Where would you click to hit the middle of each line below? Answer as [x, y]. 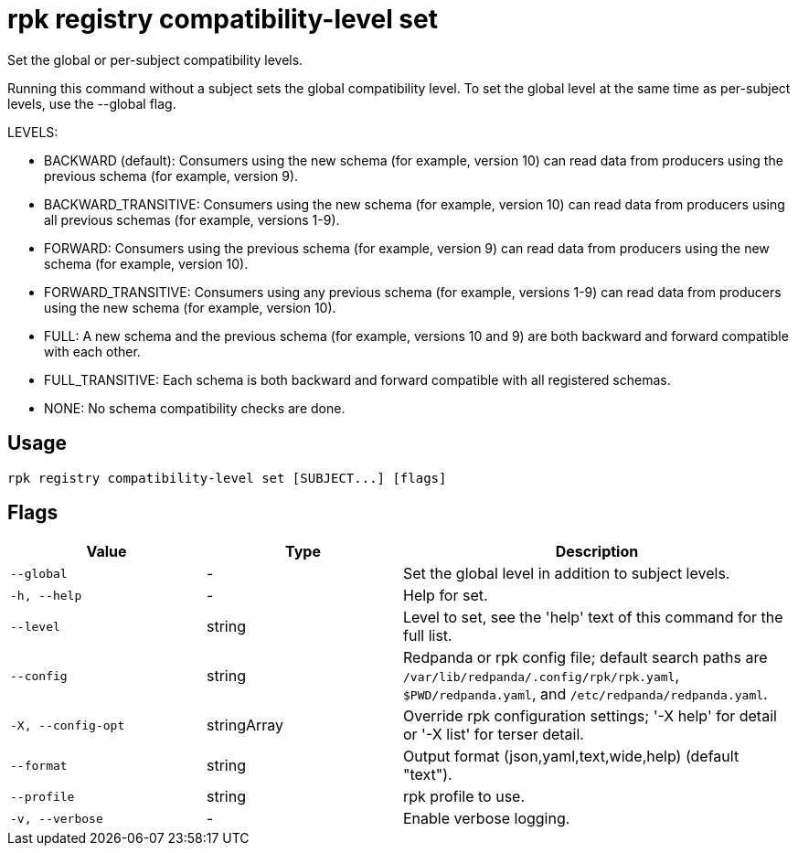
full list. [428, 636]
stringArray [245, 725]
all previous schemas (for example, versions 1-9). [192, 219]
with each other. [92, 351]
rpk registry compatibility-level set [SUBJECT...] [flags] [227, 478]
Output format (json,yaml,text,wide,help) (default [571, 757]
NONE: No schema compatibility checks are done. [195, 408]
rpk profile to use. [464, 797]
